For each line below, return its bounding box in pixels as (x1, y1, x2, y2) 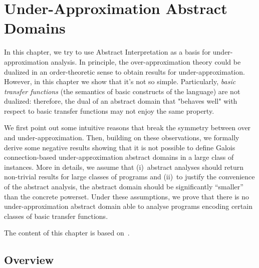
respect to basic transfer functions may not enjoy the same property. (4, 105, 214, 116)
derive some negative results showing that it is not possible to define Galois (4, 142, 235, 152)
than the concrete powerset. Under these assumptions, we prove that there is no (4, 191, 249, 201)
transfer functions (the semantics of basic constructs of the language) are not (4, 86, 240, 96)
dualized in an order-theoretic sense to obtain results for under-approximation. (4, 66, 245, 77)
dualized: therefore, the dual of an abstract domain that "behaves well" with (4, 96, 237, 106)
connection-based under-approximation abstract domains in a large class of (4, 152, 234, 162)
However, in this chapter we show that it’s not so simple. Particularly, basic (4, 76, 236, 87)
